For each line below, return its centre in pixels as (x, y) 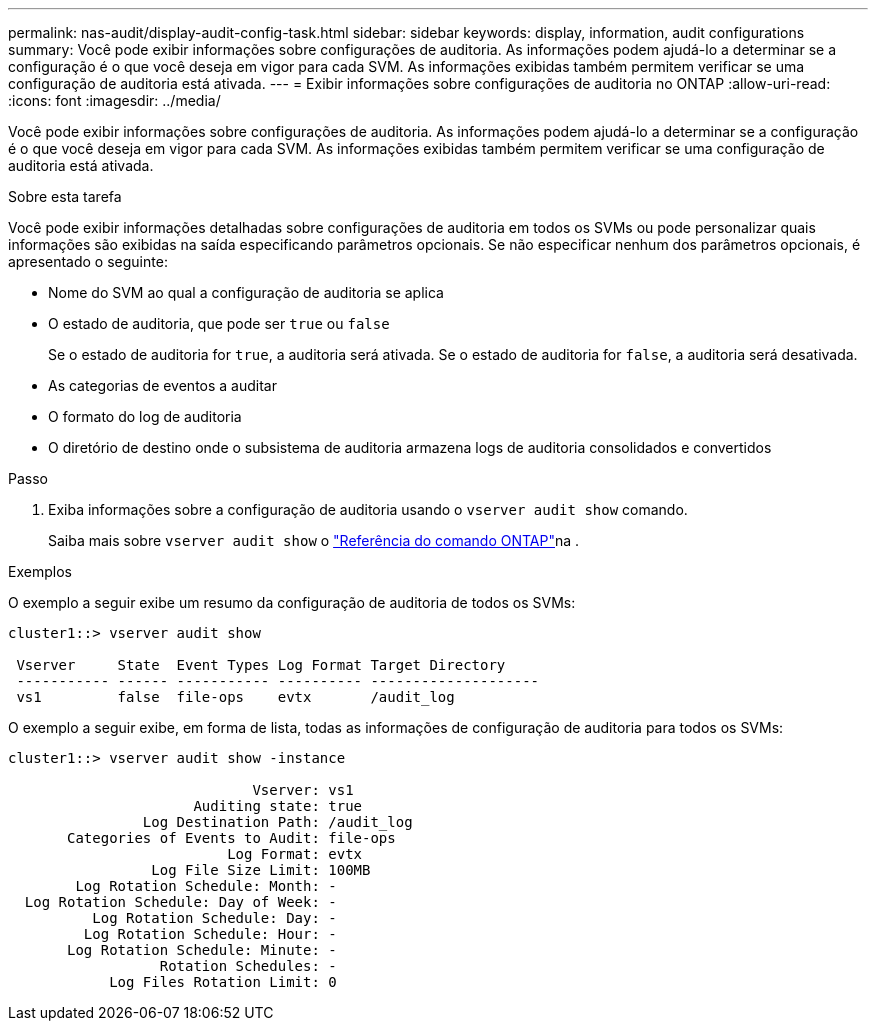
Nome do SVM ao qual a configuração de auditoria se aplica (246, 292)
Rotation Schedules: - (248, 966)
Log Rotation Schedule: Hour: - (210, 934)
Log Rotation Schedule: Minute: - (202, 950)
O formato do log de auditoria (145, 416)
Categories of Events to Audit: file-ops (231, 838)
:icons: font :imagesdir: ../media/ (114, 100)
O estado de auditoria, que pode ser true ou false (219, 323)
